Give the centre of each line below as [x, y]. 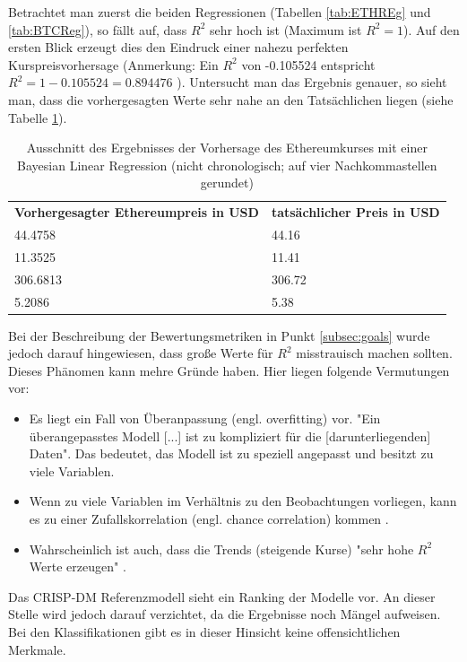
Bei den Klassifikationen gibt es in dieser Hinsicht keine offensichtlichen [204, 631]
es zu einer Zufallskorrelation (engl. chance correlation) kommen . [209, 518]
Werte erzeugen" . [78, 566]
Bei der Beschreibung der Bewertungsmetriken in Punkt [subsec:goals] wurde [219, 335]
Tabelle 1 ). [38, 117]
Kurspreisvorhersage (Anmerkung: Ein [113, 64]
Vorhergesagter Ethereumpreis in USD [137, 212]
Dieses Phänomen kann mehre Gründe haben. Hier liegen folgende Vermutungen [229, 370]
